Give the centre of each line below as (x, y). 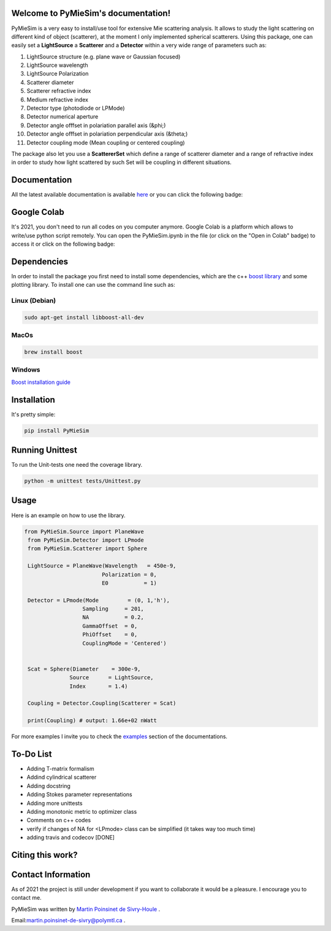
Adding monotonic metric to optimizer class (82, 811)
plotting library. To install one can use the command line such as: (93, 285)
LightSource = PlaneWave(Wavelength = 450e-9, (102, 566)
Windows (26, 370)
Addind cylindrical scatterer (62, 777)
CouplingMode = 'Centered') (124, 643)
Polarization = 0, (129, 575)
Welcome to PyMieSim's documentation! (91, 13)
